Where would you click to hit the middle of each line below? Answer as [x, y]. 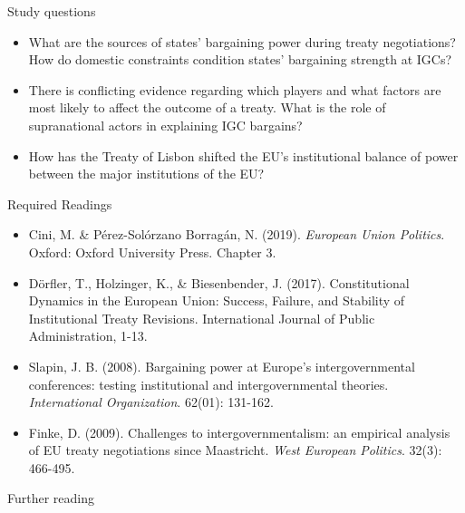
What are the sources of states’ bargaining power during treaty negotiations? [242, 41]
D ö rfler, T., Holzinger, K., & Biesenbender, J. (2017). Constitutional [219, 282]
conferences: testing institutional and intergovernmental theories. [208, 384]
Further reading [51, 498]
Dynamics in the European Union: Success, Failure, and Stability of [217, 300]
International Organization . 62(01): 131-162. [151, 402]
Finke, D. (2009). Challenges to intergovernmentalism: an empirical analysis [239, 432]
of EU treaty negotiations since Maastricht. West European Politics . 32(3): [235, 450]
